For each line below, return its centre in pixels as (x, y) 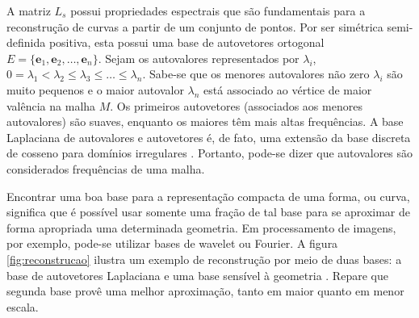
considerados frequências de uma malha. (106, 168)
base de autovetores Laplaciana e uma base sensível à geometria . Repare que (197, 275)
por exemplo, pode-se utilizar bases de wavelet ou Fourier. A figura (172, 243)
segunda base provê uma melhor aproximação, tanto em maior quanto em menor (205, 291)
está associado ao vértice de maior (288, 89)
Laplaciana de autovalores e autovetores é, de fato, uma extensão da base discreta (209, 137)
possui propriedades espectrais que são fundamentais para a (218, 10)
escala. (23, 306)
